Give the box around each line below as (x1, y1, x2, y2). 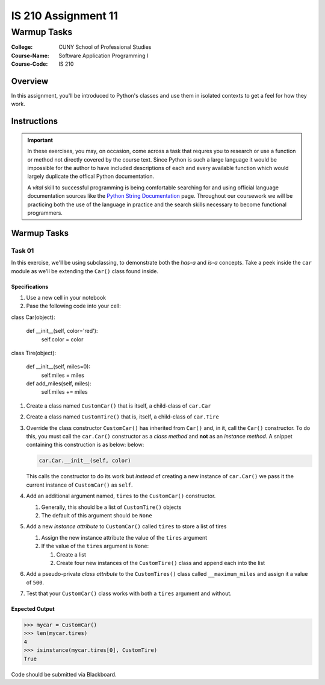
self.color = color (41, 335, 84, 343)
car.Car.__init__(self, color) (39, 457, 132, 464)
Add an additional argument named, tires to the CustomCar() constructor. (26, 492, 216, 500)
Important (27, 136, 54, 144)
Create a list (56, 551, 87, 558)
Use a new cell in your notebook (26, 294, 107, 301)
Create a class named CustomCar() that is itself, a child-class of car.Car (26, 402, 211, 409)
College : (11, 43, 33, 51)
